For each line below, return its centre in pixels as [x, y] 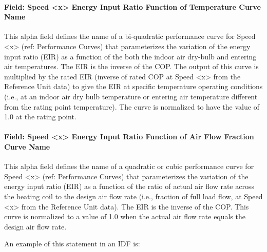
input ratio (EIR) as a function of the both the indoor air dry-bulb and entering [130, 56]
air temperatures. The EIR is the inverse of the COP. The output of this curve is [131, 66]
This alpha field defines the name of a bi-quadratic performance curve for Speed [130, 36]
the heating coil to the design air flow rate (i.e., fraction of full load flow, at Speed [133, 196]
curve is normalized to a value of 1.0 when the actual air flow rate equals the [125, 216]
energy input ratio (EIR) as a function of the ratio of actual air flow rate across [129, 186]
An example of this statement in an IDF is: [72, 244]
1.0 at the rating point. [40, 117]
